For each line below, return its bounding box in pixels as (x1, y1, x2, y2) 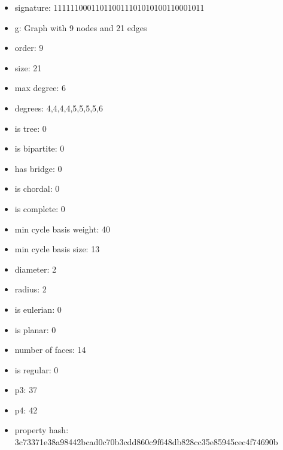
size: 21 (14, 61, 42, 74)
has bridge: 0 (14, 162, 62, 174)
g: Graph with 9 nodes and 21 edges (14, 21, 147, 34)
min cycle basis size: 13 (14, 243, 100, 255)
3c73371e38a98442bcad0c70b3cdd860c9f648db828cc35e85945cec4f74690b (14, 436, 278, 448)
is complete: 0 (14, 202, 65, 215)
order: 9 (14, 41, 44, 54)
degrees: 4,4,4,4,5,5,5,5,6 (14, 101, 103, 114)
